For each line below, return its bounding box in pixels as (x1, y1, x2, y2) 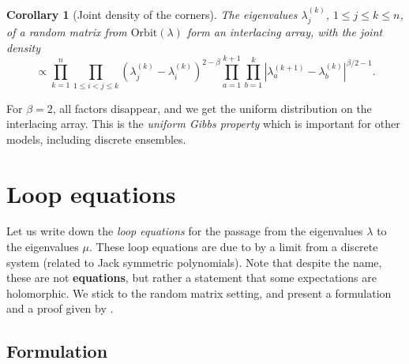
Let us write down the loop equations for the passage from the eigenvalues (6, 223, 363, 239)
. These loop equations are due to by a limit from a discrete (88, 238, 378, 255)
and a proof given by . (6, 300, 114, 317)
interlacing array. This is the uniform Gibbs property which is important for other (6, 115, 400, 132)
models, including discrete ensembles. (6, 130, 186, 147)
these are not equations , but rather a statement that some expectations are (6, 269, 377, 286)
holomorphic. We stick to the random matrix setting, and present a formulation (6, 284, 392, 301)
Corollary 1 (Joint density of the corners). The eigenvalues (6, 6, 298, 22)
